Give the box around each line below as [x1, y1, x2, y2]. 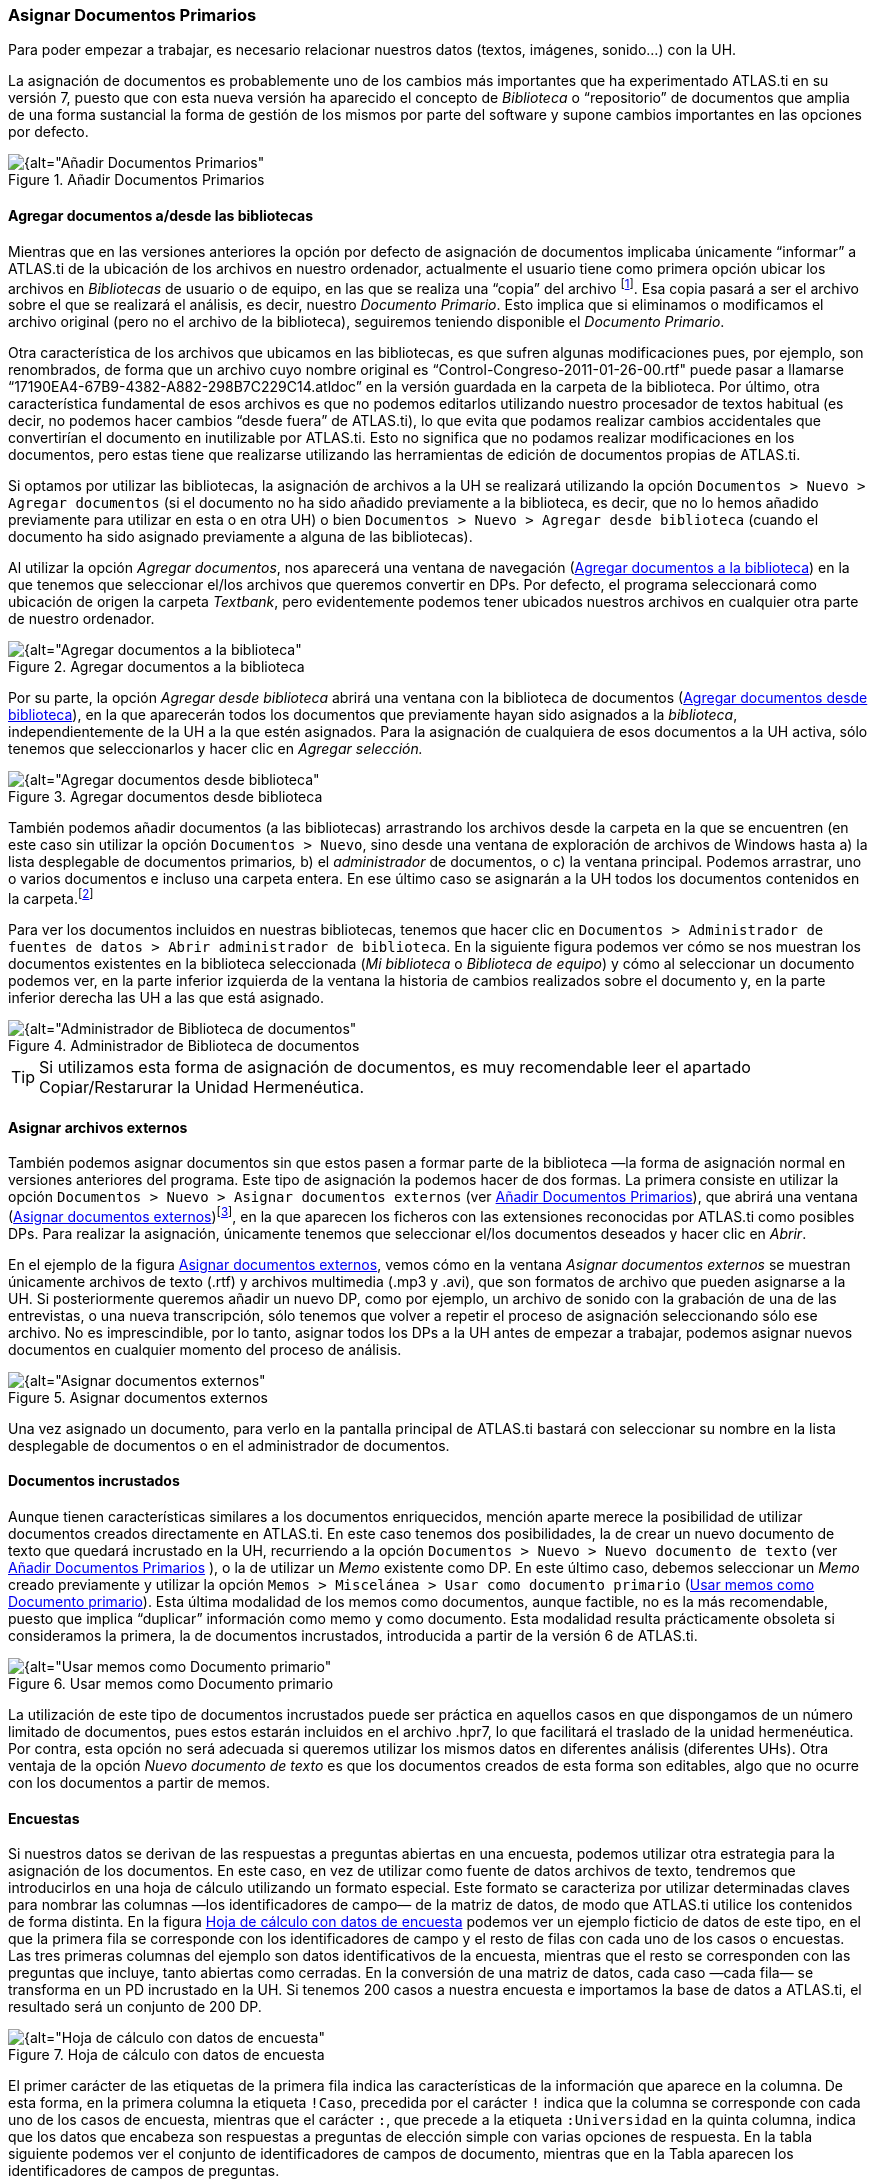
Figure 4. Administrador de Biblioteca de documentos [8, 1036, 360, 1054]
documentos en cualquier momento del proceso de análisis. [8, 1340, 402, 1358]
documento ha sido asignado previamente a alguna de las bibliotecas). [8, 528, 473, 546]
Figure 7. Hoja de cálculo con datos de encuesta [8, 2046, 325, 2064]
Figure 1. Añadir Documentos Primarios [8, 171, 265, 189]
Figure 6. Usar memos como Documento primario [8, 1675, 334, 1692]
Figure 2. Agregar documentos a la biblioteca [8, 658, 305, 676]
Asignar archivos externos [8, 1118, 188, 1136]
